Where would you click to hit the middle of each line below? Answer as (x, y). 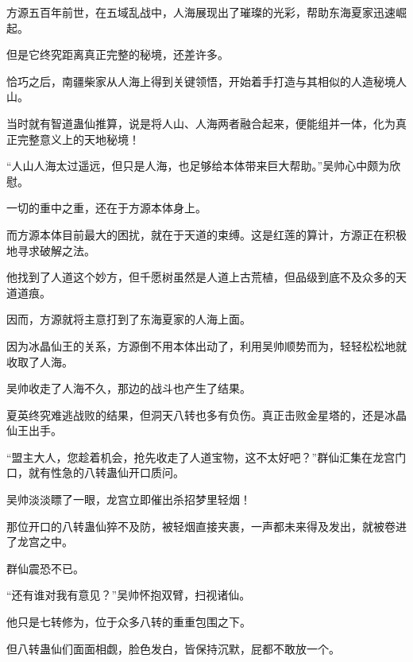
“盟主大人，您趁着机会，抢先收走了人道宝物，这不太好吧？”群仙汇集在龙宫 (201, 457)
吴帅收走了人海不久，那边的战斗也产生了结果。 (129, 388)
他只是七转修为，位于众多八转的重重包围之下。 (129, 622)
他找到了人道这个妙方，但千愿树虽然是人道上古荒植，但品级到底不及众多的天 (206, 277)
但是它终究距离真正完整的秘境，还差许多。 (118, 54)
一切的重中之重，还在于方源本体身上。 (106, 208)
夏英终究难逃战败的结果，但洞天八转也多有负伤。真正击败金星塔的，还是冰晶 (206, 414)
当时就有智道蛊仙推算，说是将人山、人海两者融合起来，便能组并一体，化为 (201, 123)
